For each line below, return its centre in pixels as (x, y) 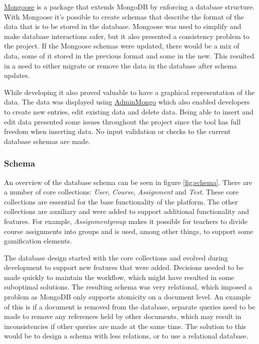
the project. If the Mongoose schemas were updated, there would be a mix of (122, 46)
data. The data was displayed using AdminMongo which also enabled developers (127, 102)
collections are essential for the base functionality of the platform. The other (121, 201)
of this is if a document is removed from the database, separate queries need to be (130, 306)
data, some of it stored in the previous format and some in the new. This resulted (129, 55)
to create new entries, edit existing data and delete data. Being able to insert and (129, 111)
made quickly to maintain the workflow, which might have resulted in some (119, 277)
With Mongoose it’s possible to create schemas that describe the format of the (124, 16)
